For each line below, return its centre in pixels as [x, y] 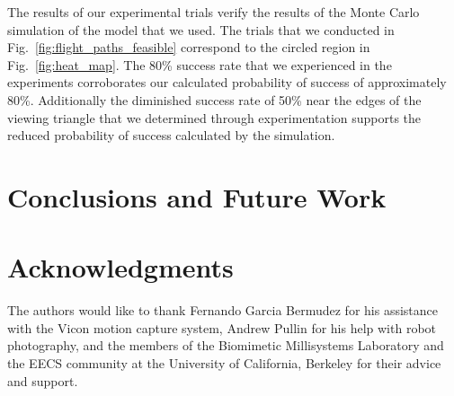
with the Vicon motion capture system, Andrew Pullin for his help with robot [222, 327]
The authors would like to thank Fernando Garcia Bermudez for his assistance [223, 310]
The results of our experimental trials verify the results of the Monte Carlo [214, 12]
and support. [43, 380]
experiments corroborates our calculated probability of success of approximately [227, 82]
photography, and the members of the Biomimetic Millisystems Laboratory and [226, 345]
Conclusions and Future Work [197, 196]
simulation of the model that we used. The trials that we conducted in [201, 29]
